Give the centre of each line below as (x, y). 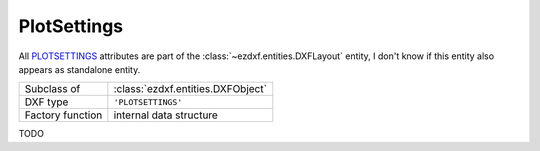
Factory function (63, 115)
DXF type (46, 102)
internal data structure (166, 115)
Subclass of (52, 89)
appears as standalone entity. (79, 69)
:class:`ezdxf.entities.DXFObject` (190, 89)
